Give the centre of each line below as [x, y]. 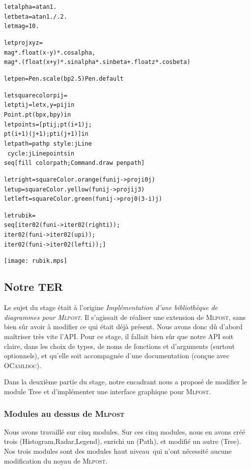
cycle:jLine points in [41, 153]
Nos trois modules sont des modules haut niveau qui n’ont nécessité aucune [118, 451]
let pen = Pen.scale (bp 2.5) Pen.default [64, 78]
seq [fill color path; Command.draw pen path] [74, 163]
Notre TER [34, 287]
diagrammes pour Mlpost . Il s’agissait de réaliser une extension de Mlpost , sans [125, 317]
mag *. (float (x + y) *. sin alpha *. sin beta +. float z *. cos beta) [97, 62]
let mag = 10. [22, 26]
